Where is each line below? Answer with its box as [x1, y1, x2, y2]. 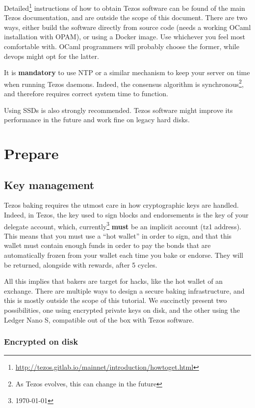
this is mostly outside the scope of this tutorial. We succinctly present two [4, 295, 227, 305]
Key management [4, 177, 95, 192]
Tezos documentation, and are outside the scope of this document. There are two [4, 12, 248, 23]
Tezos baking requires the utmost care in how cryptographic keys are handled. [4, 200, 239, 210]
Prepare [4, 143, 59, 163]
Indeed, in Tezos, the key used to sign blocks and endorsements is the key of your [4, 210, 249, 220]
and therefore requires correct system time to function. [4, 88, 168, 99]
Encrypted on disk [4, 335, 78, 348]
